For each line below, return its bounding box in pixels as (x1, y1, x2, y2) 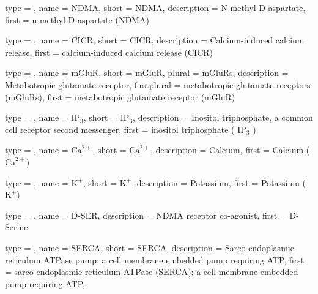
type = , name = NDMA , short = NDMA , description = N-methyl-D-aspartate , (5, 1, 306, 13)
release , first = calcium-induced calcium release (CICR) (5, 45, 213, 58)
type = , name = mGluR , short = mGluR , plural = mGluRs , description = (5, 66, 289, 79)
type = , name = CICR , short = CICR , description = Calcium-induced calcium (5, 34, 305, 47)
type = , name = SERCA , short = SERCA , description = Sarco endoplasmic (5, 241, 294, 254)
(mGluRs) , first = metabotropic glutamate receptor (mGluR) (5, 90, 235, 103)
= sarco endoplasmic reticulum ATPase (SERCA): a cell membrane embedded (5, 265, 298, 278)
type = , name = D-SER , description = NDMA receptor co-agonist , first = (5, 208, 287, 221)
